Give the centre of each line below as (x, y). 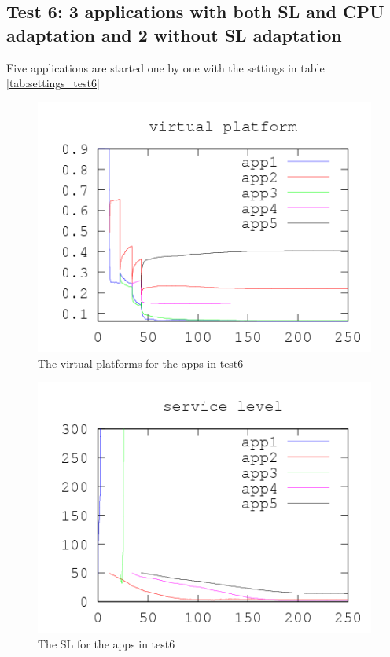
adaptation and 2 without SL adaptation (174, 34)
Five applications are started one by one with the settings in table (166, 67)
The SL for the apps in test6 (107, 643)
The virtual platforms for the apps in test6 (141, 363)
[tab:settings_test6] (53, 83)
